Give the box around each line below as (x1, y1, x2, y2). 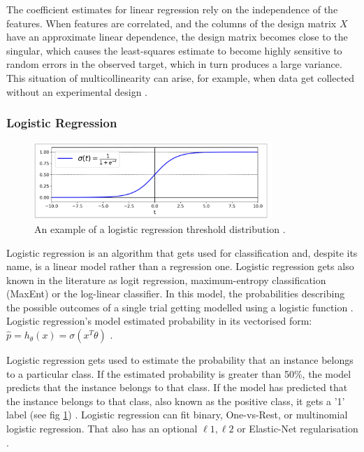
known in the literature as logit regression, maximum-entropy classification (6, 272, 326, 287)
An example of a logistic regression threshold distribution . (34, 221, 286, 236)
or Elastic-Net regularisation (237, 421, 358, 436)
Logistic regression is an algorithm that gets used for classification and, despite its (6, 245, 358, 260)
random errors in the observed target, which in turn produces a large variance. (6, 57, 342, 71)
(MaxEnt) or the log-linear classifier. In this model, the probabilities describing (6, 286, 345, 301)
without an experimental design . (6, 84, 147, 99)
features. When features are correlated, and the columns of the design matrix (6, 15, 337, 30)
